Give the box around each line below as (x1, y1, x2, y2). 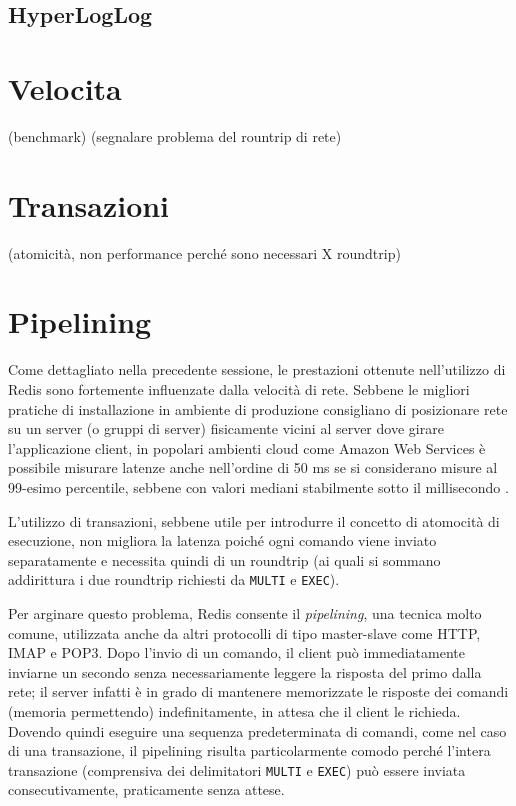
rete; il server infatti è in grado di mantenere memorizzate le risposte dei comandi (8, 681, 509, 702)
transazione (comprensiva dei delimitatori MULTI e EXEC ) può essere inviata (8, 759, 466, 780)
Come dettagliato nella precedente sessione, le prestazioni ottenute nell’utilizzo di (8, 359, 506, 380)
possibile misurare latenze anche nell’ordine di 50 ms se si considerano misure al (8, 457, 498, 478)
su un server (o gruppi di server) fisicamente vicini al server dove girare (8, 418, 444, 439)
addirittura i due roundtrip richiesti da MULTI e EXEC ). (8, 569, 340, 590)
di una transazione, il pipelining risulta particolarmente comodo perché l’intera (8, 740, 491, 761)
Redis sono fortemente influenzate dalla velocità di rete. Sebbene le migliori (8, 378, 470, 399)
